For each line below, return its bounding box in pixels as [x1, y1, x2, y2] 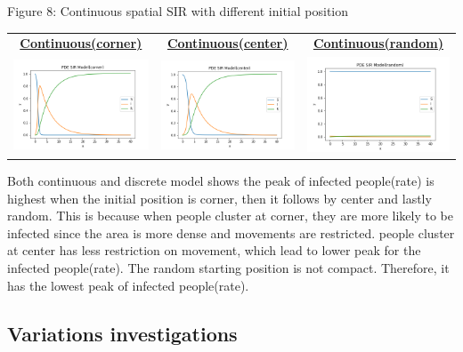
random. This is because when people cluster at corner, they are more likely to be [7, 206, 454, 225]
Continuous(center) [167, 34, 288, 52]
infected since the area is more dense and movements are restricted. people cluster [7, 223, 455, 242]
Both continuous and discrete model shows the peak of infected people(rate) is [7, 172, 435, 190]
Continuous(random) [313, 34, 443, 52]
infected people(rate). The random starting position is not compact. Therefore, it [7, 259, 450, 277]
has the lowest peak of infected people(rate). [7, 276, 249, 294]
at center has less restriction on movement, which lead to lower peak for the [7, 241, 421, 260]
